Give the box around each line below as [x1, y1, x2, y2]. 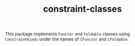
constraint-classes [43, 3, 122, 15]
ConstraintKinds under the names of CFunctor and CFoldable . [5, 36, 129, 42]
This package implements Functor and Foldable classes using [5, 31, 130, 37]
